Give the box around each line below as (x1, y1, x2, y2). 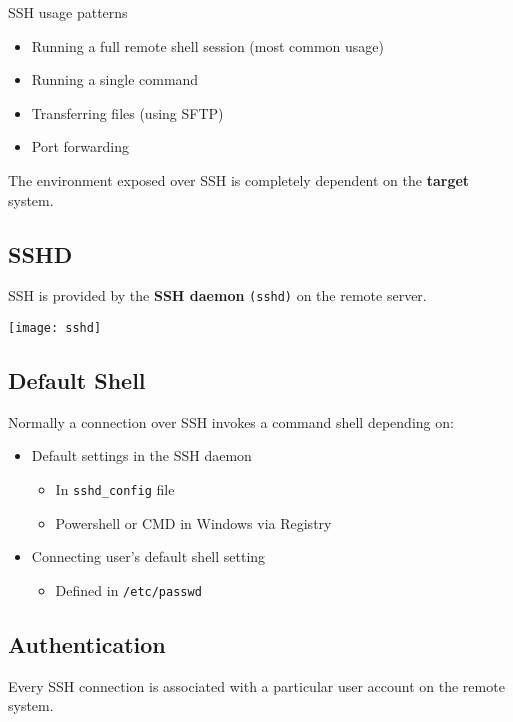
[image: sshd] (8, 321, 102, 336)
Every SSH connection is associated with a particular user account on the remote (8, 675, 505, 696)
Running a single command (31, 69, 199, 90)
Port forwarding (31, 136, 129, 157)
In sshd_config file (55, 479, 175, 500)
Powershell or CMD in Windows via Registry (55, 512, 332, 533)
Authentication (8, 628, 166, 659)
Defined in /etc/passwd (55, 579, 202, 600)
